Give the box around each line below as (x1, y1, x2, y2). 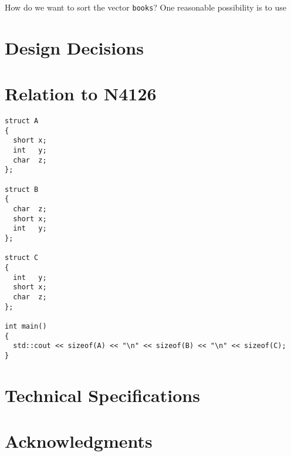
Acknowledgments (5, 429, 153, 453)
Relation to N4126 (5, 82, 157, 106)
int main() (5, 322, 47, 330)
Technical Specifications (5, 383, 200, 407)
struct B (5, 185, 39, 194)
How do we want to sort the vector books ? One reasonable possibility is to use (5, 1, 287, 13)
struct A (5, 117, 39, 126)
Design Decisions (5, 35, 144, 59)
